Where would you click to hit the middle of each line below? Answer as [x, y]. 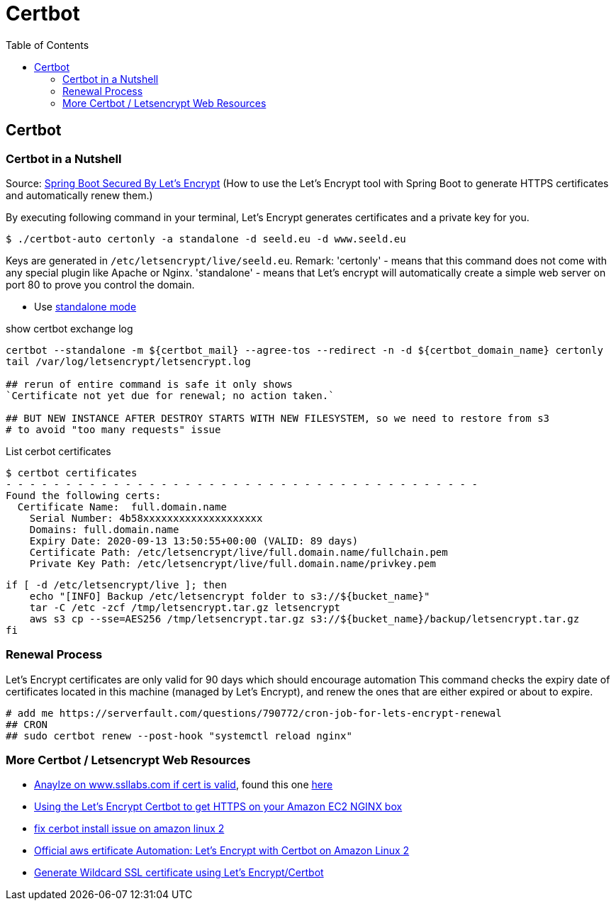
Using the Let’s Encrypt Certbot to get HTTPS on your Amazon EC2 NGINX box [218, 807]
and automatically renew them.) [79, 195]
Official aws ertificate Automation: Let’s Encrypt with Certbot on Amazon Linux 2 [222, 851]
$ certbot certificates [72, 472]
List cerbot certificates [58, 451]
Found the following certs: [84, 495]
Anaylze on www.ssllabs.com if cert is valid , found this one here [184, 785]
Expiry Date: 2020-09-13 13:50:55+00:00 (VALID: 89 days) [194, 541]
